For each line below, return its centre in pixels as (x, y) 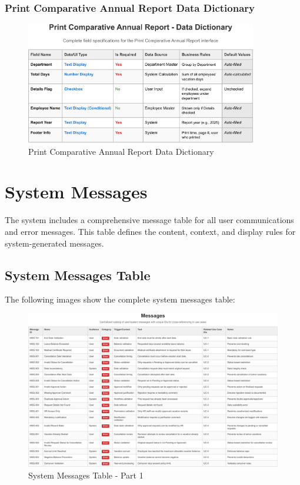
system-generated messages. (54, 243)
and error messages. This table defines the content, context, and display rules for (150, 231)
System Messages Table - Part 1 (86, 475)
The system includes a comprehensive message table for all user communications (149, 220)
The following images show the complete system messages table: (120, 299)
